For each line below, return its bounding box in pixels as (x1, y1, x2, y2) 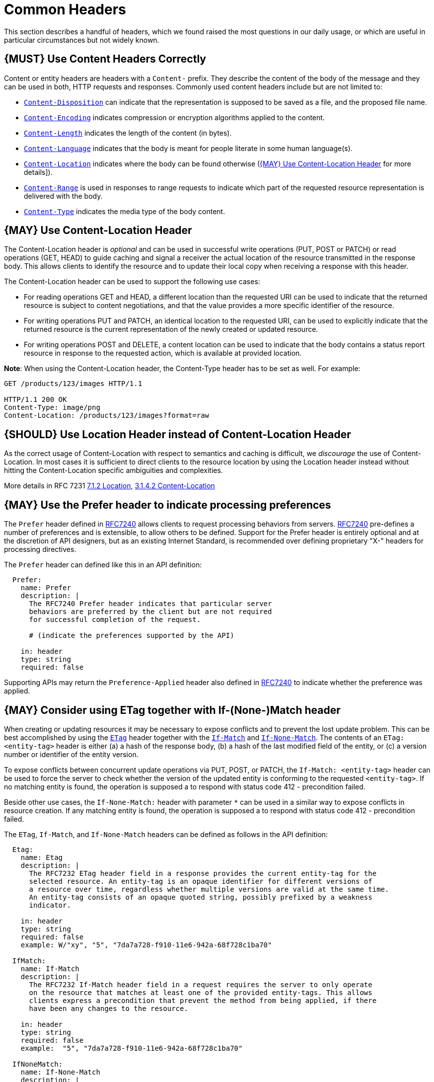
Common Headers (4, 1, 126, 18)
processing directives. (4, 545, 76, 554)
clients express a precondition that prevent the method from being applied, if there (29, 996, 377, 1005)
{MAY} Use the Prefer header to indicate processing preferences (4, 498, 331, 511)
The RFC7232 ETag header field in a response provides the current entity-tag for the (29, 869, 377, 877)
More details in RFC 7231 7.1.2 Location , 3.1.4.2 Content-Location (4, 481, 215, 490)
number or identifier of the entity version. (4, 750, 139, 759)
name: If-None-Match (20, 1068, 100, 1076)
